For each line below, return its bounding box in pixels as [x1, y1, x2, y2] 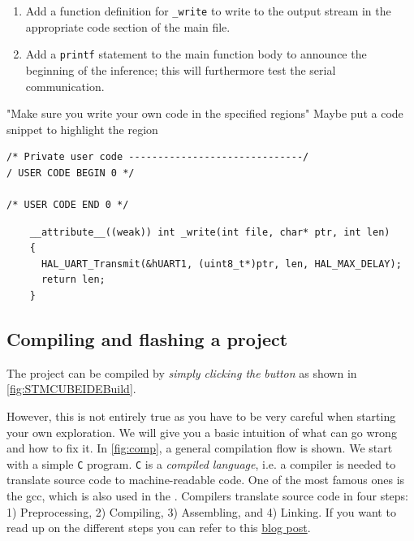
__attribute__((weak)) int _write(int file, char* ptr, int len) [29, 226, 390, 238]
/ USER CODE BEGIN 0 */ [6, 167, 135, 179]
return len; [41, 274, 106, 286]
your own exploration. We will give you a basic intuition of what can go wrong [6, 423, 397, 440]
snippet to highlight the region [6, 120, 158, 137]
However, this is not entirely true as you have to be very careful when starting [6, 408, 396, 425]
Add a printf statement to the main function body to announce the [25, 45, 367, 63]
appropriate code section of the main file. [25, 18, 231, 35]
